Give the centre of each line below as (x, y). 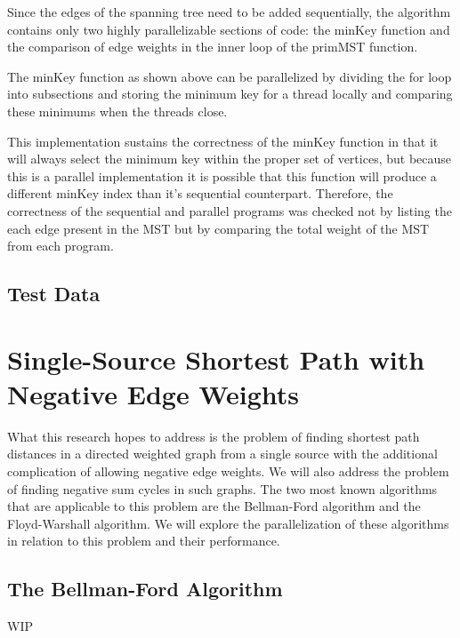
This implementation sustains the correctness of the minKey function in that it (223, 141)
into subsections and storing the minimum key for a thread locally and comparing (230, 94)
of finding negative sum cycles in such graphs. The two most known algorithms (222, 488)
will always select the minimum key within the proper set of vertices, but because (229, 159)
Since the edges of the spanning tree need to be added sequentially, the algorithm (229, 12)
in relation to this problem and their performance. (144, 541)
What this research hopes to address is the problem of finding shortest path (214, 436)
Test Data (54, 294)
